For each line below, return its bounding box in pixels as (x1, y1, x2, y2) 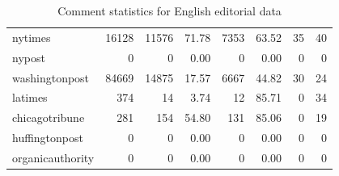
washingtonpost (12, 69, 90, 86)
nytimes (12, 28, 51, 45)
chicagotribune (12, 109, 85, 126)
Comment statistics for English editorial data (57, 2, 282, 19)
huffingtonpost (12, 129, 83, 146)
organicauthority (12, 149, 95, 166)
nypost (12, 48, 45, 65)
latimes (12, 89, 48, 106)
